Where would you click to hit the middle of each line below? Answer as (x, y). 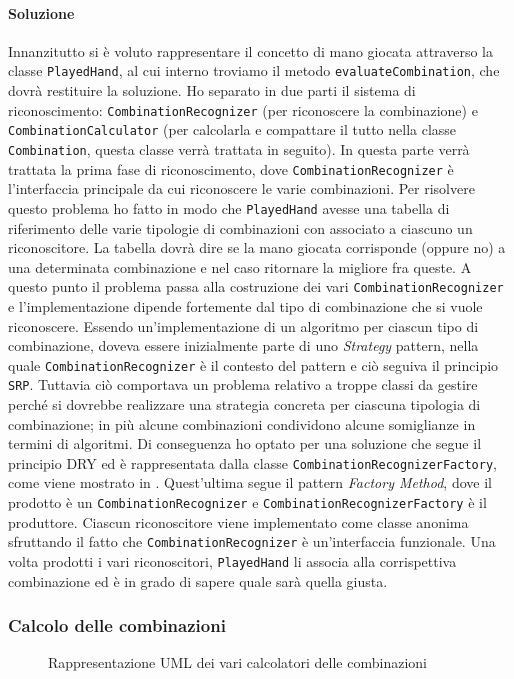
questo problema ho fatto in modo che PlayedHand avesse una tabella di (229, 207)
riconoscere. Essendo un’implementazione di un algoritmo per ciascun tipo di (243, 325)
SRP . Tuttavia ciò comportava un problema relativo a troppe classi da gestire (243, 384)
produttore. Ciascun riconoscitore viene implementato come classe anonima (238, 521)
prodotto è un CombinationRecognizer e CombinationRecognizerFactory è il (247, 502)
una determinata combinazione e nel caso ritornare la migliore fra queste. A (240, 266)
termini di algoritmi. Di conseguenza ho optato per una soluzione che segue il (245, 443)
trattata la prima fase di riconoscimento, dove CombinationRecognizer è (231, 168)
